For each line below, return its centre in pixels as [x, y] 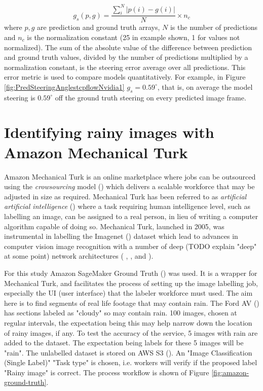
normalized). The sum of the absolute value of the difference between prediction [128, 47]
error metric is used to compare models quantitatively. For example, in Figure [125, 77]
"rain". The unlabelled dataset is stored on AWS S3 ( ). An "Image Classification [128, 352]
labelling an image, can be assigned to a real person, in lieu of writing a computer [131, 216]
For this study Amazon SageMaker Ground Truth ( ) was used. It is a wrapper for [131, 273]
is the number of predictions [214, 27]
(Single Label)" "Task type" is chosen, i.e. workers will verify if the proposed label [131, 362]
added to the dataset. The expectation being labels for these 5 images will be [124, 343]
